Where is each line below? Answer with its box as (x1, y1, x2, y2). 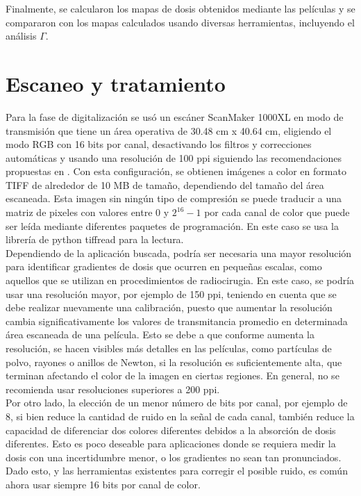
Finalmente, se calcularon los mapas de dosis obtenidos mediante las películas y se (6, 1, 355, 15)
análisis (6, 28, 37, 43)
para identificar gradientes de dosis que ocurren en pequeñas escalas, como (6, 259, 322, 274)
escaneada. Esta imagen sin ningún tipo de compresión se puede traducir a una (6, 191, 342, 206)
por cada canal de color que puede (204, 205, 350, 220)
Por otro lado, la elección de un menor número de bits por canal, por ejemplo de (6, 395, 348, 410)
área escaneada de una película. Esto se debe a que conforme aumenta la (6, 327, 314, 342)
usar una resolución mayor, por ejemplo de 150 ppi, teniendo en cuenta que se (6, 286, 337, 301)
